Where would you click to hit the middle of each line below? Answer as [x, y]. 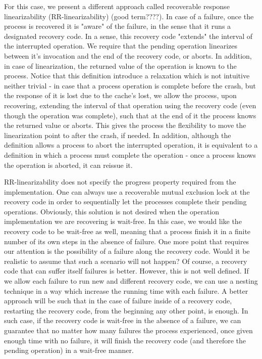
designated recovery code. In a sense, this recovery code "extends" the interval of [128, 36]
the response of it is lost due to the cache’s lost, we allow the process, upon [120, 95]
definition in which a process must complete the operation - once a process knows [130, 154]
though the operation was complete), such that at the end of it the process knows [130, 115]
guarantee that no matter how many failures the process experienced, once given [128, 330]
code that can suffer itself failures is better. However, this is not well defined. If [126, 271]
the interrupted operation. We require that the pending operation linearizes [121, 46]
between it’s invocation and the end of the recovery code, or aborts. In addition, [128, 55]
